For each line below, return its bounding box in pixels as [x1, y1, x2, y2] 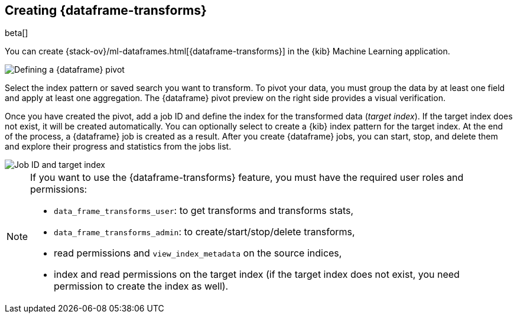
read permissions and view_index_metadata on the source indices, [54, 247, 342, 259]
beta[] [5, 28, 28, 38]
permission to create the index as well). [54, 280, 229, 293]
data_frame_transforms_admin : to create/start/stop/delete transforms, [54, 226, 355, 238]
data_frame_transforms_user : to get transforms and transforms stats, [54, 205, 354, 217]
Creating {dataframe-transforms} [5, 3, 207, 18]
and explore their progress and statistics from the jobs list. [5, 141, 232, 152]
